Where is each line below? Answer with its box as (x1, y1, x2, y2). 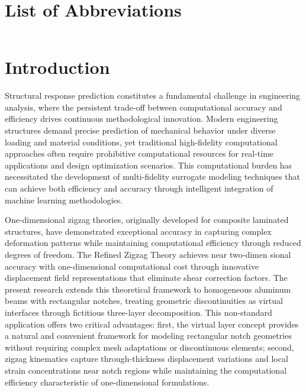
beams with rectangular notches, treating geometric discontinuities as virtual (5, 294, 283, 307)
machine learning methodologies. (5, 193, 123, 206)
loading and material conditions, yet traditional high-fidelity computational (5, 135, 278, 148)
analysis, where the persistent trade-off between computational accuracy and (5, 101, 282, 113)
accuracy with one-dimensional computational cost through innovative (5, 260, 259, 272)
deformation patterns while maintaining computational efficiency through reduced (5, 237, 301, 249)
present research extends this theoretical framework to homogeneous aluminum (5, 283, 291, 295)
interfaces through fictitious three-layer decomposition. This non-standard (5, 306, 272, 318)
